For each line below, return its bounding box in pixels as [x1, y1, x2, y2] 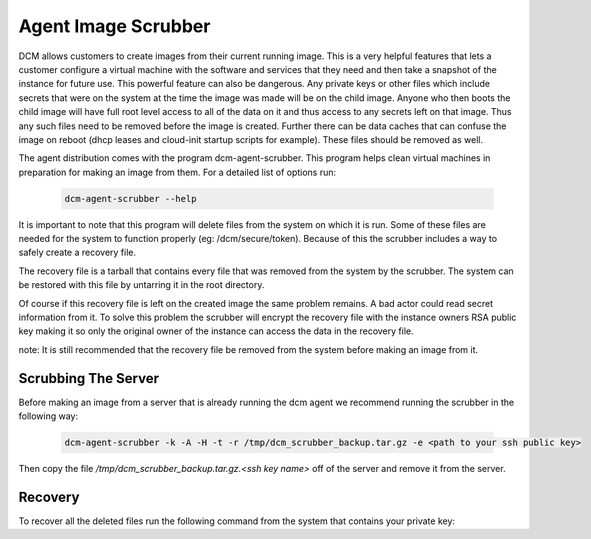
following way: [18, 410, 79, 422]
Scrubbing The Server [18, 370, 160, 387]
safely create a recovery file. [18, 246, 137, 259]
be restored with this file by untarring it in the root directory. [18, 279, 265, 291]
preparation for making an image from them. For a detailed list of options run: [18, 166, 337, 178]
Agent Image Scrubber [18, 15, 211, 37]
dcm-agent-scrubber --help [64, 193, 197, 204]
